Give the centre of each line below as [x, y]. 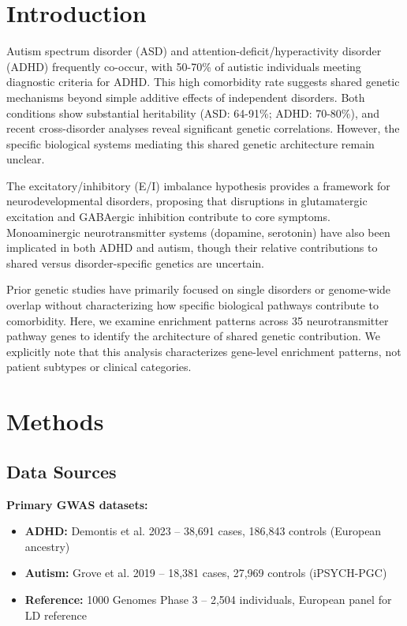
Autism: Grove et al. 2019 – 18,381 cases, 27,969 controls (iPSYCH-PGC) [206, 573]
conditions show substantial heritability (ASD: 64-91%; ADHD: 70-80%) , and [193, 112]
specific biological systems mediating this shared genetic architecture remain [190, 143]
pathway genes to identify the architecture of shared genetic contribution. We [193, 336]
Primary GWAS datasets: [77, 504]
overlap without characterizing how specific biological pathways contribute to [193, 305]
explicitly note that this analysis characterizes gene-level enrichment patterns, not [204, 351]
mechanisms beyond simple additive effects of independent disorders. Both [186, 97]
